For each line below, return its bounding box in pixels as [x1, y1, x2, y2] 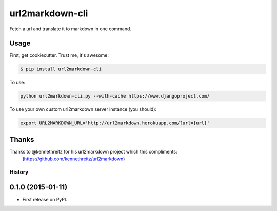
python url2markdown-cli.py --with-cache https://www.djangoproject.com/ [20, 93, 210, 99]
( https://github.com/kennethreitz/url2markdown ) [22, 156, 125, 162]
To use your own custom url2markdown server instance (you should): [9, 106, 156, 112]
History [9, 168, 29, 176]
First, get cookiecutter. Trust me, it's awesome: [9, 52, 109, 59]
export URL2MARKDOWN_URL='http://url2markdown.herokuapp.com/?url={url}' [20, 120, 210, 126]
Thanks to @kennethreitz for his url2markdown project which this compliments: [9, 148, 177, 155]
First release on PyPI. [22, 196, 68, 202]
